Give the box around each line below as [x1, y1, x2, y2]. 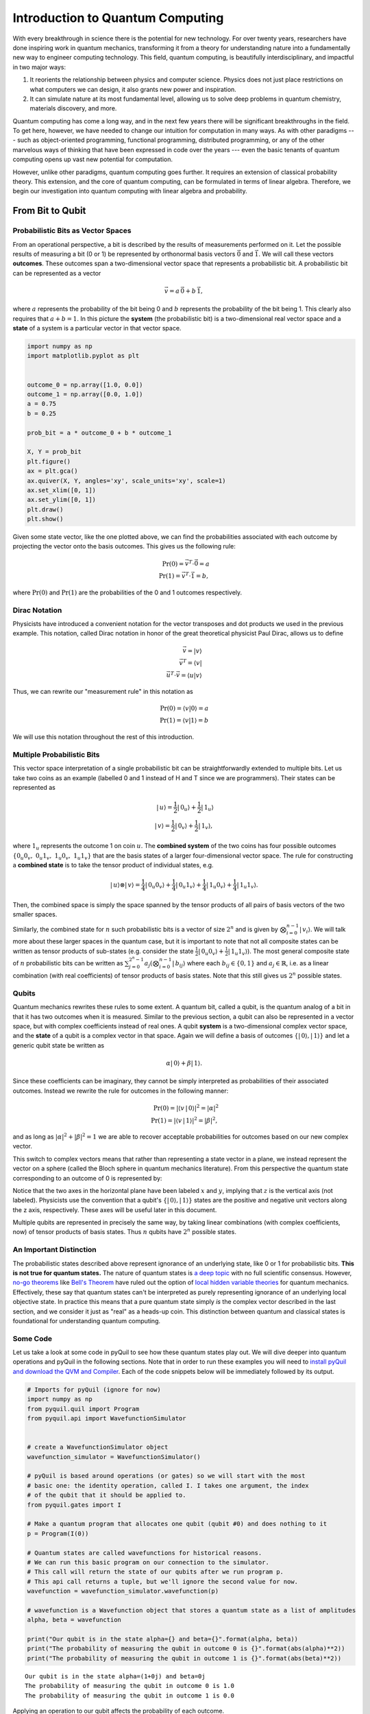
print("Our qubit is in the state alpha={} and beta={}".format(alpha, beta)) [27, 1635, 298, 1643]
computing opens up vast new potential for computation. [12, 155, 173, 164]
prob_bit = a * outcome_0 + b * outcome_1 [27, 428, 172, 437]
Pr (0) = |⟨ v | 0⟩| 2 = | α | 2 [153, 1102, 219, 1112]
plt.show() [27, 515, 64, 523]
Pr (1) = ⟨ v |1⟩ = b [160, 716, 209, 725]
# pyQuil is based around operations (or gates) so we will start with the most [27, 1472, 306, 1480]
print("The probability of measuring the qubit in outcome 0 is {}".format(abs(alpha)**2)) [27, 1645, 345, 1652]
